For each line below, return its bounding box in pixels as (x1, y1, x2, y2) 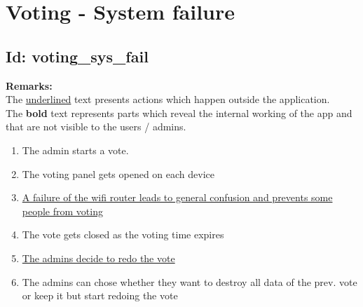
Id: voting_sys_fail (6, 45, 149, 67)
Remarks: (6, 78, 53, 93)
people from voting (22, 203, 103, 218)
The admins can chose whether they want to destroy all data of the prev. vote (22, 274, 357, 289)
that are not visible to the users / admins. (6, 119, 186, 134)
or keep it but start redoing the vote (22, 288, 178, 303)
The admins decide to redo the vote (22, 250, 175, 265)
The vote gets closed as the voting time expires (22, 227, 224, 242)
